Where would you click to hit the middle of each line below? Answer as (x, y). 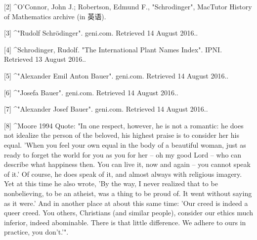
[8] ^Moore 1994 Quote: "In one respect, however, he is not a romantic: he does (124, 125)
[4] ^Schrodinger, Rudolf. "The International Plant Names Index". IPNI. (113, 49)
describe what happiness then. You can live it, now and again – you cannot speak (127, 164)
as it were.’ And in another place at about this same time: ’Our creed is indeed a (126, 203)
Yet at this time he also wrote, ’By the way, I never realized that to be (111, 183)
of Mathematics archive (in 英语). (55, 16)
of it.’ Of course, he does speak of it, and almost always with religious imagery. (123, 174)
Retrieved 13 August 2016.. (45, 59)
